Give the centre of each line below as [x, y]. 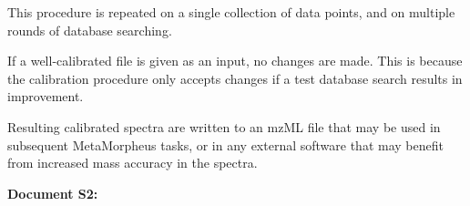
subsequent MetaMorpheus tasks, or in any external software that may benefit [225, 144]
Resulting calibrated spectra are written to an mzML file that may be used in [224, 126]
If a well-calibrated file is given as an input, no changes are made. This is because [235, 61]
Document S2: [53, 193]
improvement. [46, 96]
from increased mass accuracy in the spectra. [133, 163]
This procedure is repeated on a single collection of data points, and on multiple [231, 12]
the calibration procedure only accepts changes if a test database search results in [235, 78]
